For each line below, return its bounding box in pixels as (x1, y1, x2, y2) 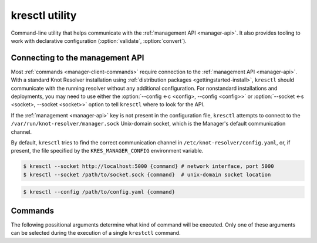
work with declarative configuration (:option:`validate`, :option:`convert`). (11, 37, 187, 44)
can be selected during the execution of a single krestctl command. (11, 230, 181, 237)
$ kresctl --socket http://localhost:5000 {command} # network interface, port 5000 (23, 163, 274, 170)
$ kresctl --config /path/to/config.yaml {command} (23, 188, 176, 195)
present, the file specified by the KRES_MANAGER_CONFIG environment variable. (11, 147, 204, 154)
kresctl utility (11, 9, 77, 22)
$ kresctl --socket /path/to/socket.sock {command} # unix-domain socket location (23, 171, 271, 178)
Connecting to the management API (11, 53, 144, 63)
